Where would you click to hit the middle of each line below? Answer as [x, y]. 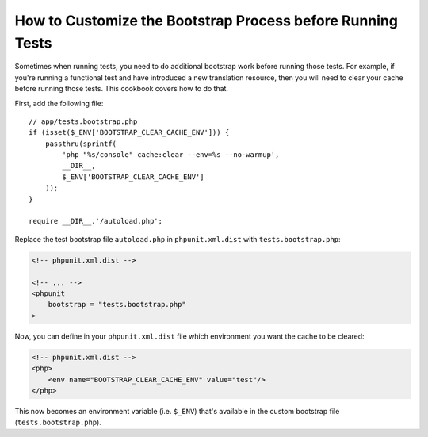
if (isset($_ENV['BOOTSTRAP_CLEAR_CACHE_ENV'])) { [129, 132]
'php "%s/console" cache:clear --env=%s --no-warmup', [171, 155]
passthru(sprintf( [81, 144]
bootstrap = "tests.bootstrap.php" [117, 305]
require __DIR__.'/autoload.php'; [96, 221]
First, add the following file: [59, 103]
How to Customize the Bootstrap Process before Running [206, 21]
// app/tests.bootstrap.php [83, 121]
